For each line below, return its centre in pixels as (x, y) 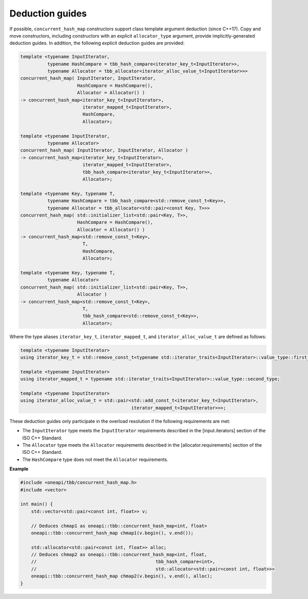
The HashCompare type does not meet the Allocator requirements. (95, 459)
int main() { (37, 504)
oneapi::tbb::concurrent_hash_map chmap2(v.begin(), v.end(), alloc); (122, 576)
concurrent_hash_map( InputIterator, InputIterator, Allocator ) (104, 150)
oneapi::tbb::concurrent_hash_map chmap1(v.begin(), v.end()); (112, 533)
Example (19, 469)
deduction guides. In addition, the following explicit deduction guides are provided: (97, 43)
